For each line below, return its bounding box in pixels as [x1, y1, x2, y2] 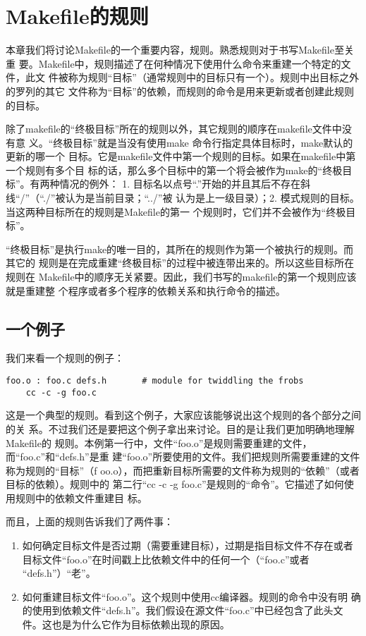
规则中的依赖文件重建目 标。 [15, 490, 147, 505]
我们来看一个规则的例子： [6, 350, 124, 365]
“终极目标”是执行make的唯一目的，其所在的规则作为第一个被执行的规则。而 [6, 241, 354, 256]
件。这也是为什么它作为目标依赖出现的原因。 [22, 617, 230, 632]
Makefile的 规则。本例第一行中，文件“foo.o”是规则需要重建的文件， [6, 435, 312, 450]
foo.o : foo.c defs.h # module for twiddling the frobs [6, 376, 304, 386]
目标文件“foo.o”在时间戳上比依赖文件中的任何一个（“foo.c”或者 [22, 551, 310, 566]
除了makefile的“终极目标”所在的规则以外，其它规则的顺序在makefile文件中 [6, 121, 342, 136]
